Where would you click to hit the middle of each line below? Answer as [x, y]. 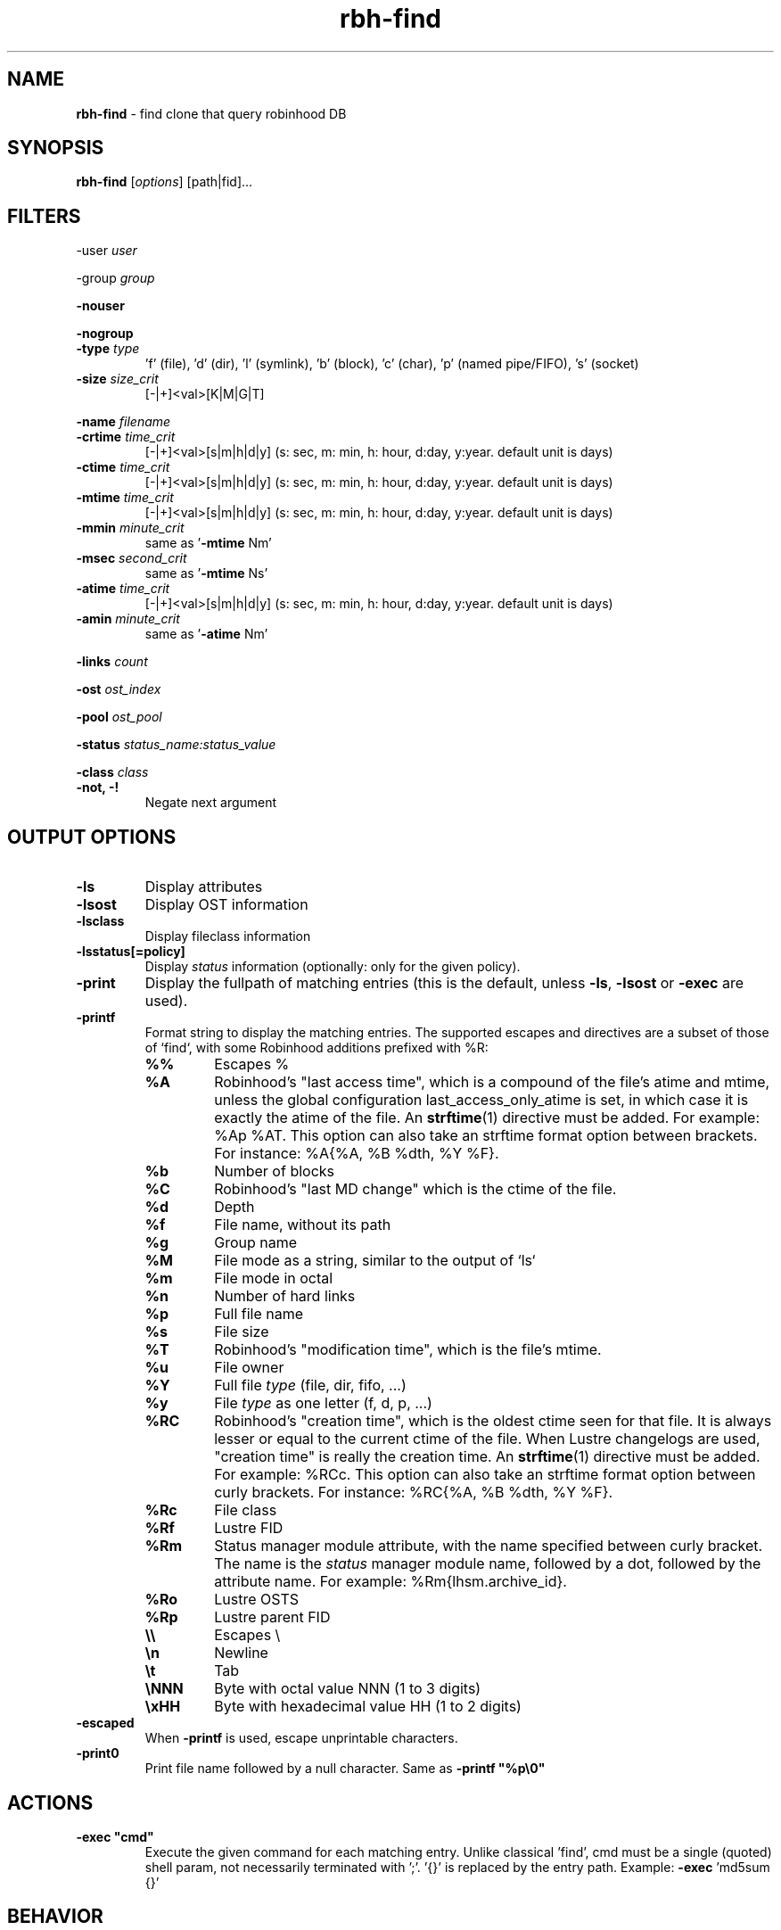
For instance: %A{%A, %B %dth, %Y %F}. [357, 1154]
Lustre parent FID [272, 1617]
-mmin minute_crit [130, 528]
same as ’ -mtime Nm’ [208, 543]
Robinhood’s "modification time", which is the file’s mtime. [408, 1350]
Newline [241, 1653]
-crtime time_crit [126, 437]
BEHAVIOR [55, 1917]
